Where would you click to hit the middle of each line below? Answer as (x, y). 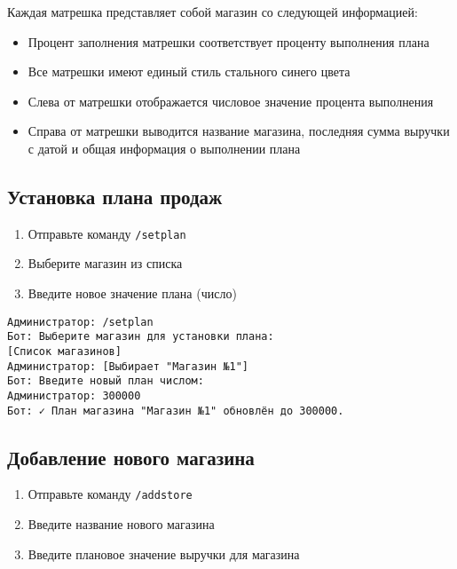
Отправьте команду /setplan (107, 233)
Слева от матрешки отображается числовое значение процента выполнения (231, 101)
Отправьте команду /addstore (110, 494)
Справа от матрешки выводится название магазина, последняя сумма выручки (239, 131)
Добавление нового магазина (131, 457)
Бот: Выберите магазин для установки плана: (141, 337)
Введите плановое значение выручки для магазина (164, 553)
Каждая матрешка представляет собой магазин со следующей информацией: (213, 12)
